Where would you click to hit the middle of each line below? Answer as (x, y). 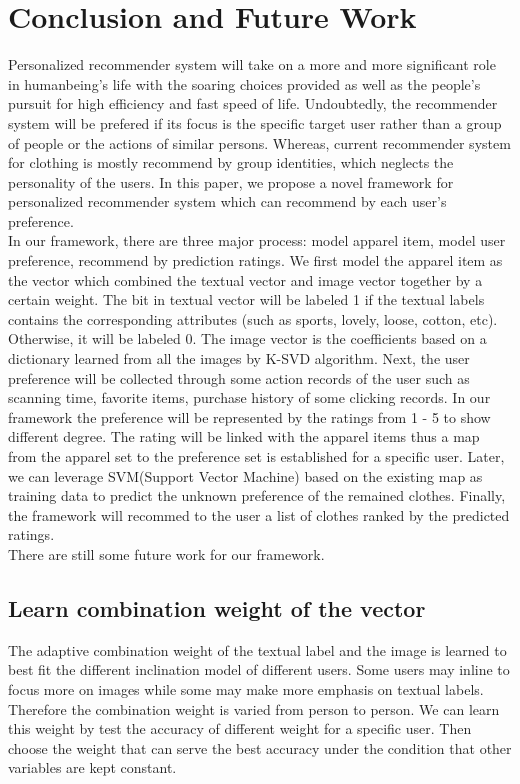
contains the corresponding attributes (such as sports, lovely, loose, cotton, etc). (253, 318)
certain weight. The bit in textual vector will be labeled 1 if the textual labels (246, 299)
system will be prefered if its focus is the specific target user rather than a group (255, 122)
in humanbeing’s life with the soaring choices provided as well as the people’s (244, 83)
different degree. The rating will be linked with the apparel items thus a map (244, 436)
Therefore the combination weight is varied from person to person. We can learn (254, 708)
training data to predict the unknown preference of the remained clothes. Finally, (257, 495)
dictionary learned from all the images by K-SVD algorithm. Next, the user (239, 358)
